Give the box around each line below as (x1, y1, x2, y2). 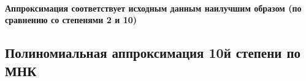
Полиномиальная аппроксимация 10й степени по (5, 43, 300, 62)
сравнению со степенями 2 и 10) (5, 13, 137, 26)
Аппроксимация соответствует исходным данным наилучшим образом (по (5, 1, 302, 14)
